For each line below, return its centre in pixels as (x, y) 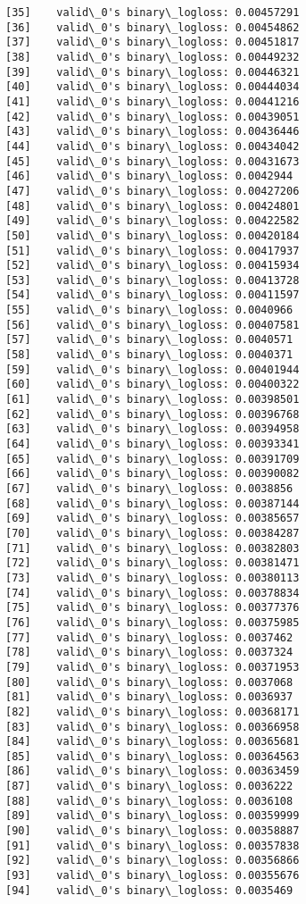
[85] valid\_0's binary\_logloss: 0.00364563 (153, 756)
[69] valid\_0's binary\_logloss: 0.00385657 (153, 519)
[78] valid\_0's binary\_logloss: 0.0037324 (149, 653)
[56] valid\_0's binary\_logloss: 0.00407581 (153, 325)
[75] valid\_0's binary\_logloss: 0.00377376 (153, 608)
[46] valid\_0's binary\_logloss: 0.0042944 (149, 176)
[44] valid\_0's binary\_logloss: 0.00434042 (153, 146)
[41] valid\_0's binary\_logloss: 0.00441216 (153, 101)
